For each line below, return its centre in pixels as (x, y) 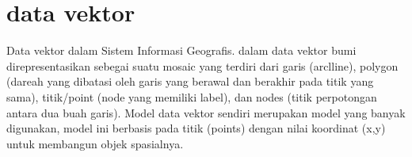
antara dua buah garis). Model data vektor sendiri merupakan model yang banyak (206, 112)
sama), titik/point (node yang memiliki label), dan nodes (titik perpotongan (192, 96)
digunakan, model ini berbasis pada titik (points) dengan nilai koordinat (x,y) (196, 128)
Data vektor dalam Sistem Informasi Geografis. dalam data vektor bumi (181, 50)
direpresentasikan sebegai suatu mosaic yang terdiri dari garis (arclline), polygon (202, 65)
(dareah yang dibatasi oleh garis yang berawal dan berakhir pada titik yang (190, 81)
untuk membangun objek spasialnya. (95, 143)
